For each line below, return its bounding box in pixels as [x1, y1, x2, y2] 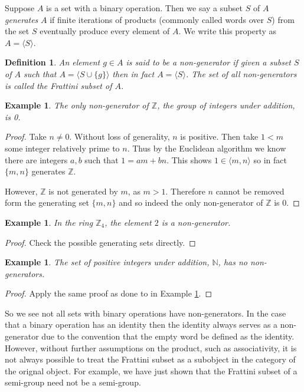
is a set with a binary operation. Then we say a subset [46, 2, 243, 14]
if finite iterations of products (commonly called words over [50, 13, 264, 25]
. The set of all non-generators [185, 67, 297, 80]
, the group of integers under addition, [157, 99, 295, 111]
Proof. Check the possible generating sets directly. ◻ [5, 236, 196, 248]
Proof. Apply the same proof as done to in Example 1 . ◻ [5, 287, 213, 299]
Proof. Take [5, 130, 47, 143]
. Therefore [165, 185, 205, 197]
